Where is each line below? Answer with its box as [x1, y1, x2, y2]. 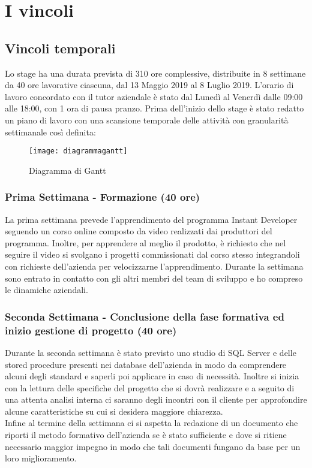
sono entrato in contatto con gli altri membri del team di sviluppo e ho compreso [5, 271, 303, 284]
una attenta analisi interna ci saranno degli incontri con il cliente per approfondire [5, 393, 307, 406]
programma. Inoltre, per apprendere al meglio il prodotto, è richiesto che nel [5, 236, 286, 249]
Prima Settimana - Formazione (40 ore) [5, 189, 200, 204]
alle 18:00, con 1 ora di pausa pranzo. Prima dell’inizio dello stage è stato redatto [5, 102, 304, 114]
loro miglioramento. [5, 452, 77, 464]
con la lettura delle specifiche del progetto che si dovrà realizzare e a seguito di [5, 381, 295, 394]
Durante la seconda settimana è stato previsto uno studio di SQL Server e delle [5, 346, 296, 358]
